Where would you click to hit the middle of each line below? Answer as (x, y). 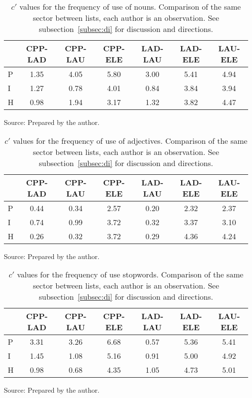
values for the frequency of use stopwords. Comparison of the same (130, 275)
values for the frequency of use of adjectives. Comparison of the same (130, 140)
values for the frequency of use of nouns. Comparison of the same (130, 7)
